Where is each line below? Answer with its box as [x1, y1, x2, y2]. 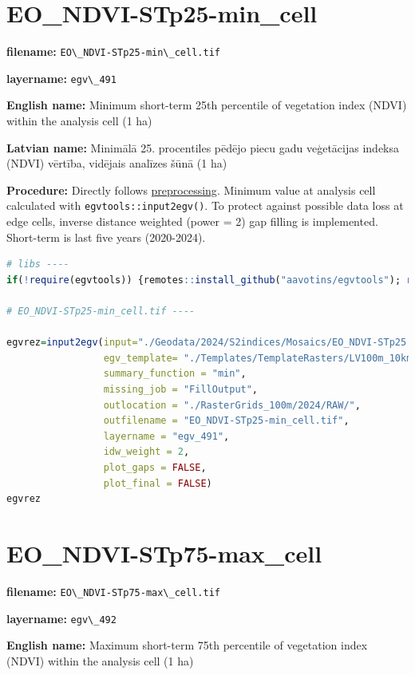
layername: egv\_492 [6, 610, 117, 626]
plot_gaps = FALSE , [103, 461, 207, 473]
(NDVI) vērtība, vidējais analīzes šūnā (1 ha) [6, 155, 227, 172]
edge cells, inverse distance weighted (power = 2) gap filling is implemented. [6, 213, 378, 230]
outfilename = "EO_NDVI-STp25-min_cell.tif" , [103, 415, 350, 427]
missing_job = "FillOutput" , [103, 384, 259, 395]
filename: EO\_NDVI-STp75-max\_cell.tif [6, 582, 220, 599]
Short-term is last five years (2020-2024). [6, 228, 206, 245]
